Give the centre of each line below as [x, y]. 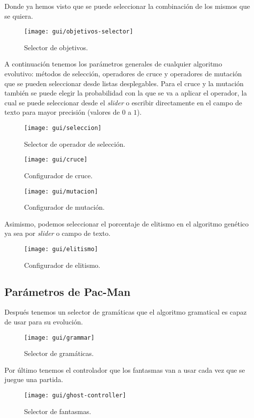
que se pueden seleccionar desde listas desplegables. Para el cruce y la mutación [124, 83]
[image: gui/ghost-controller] [75, 396]
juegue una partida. [34, 379]
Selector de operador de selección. [75, 144]
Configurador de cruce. [58, 175]
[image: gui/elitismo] [61, 249]
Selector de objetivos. [56, 47]
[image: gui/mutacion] [61, 191]
